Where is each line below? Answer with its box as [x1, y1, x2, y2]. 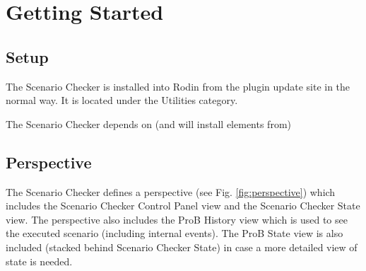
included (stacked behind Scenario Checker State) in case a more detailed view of [6, 239, 358, 254]
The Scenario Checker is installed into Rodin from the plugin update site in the [6, 79, 350, 93]
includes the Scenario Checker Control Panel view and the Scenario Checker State [6, 198, 360, 213]
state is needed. [6, 253, 73, 268]
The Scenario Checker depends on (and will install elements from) [6, 116, 291, 131]
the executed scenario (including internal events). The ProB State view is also [6, 226, 343, 241]
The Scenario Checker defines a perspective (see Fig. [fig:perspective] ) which [6, 184, 336, 199]
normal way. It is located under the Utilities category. [6, 93, 238, 108]
